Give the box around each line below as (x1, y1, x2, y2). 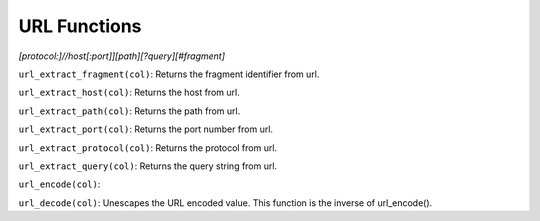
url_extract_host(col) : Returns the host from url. (18, 86, 240, 99)
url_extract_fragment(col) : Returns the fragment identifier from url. (18, 68, 320, 80)
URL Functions (18, 15, 142, 37)
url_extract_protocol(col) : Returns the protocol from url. (18, 141, 278, 154)
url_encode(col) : (18, 178, 101, 190)
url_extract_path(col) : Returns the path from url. (18, 105, 241, 117)
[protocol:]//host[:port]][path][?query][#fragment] (18, 50, 225, 62)
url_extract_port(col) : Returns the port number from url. (18, 123, 274, 135)
